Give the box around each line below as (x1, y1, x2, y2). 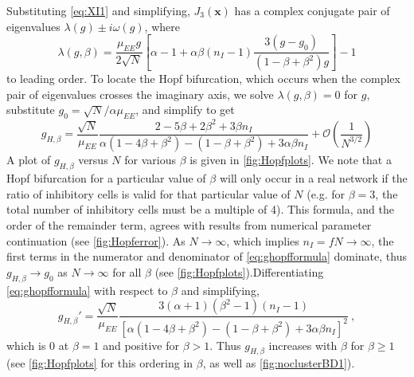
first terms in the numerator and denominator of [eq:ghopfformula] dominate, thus (6, 248, 407, 265)
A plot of (6, 151, 51, 168)
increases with (268, 336, 338, 353)
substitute (6, 101, 55, 118)
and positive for (103, 336, 179, 353)
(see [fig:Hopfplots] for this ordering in (6, 355, 193, 371)
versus (78, 151, 108, 168)
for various (124, 151, 176, 168)
